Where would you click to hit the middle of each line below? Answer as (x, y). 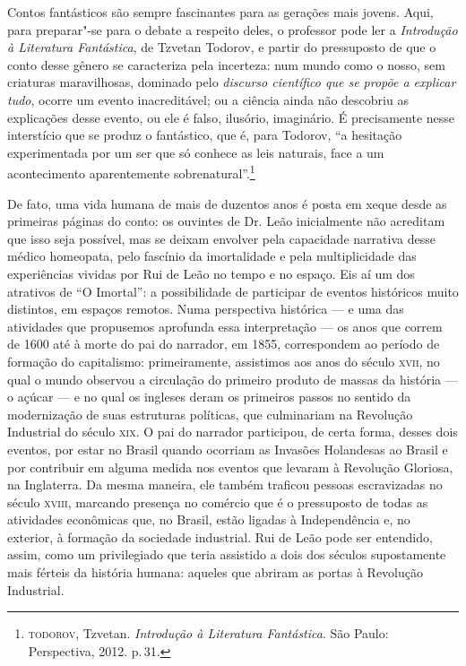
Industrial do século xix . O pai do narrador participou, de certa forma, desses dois (233, 432)
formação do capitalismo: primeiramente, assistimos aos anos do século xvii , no (224, 361)
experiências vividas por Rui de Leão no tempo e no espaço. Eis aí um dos (211, 273)
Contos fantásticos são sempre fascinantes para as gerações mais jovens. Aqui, (220, 12)
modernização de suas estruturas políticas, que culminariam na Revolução (210, 414)
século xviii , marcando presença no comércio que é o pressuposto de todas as (218, 502)
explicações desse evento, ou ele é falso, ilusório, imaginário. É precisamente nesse (231, 117)
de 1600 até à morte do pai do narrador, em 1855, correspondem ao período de (224, 344)
